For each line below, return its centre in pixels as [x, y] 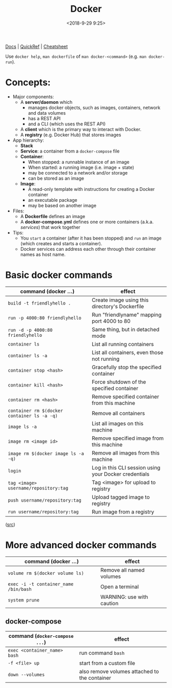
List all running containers [123, 344]
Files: [18, 211]
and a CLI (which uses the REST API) [67, 124]
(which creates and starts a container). [61, 243]
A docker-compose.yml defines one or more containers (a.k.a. [87, 222]
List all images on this [118, 423]
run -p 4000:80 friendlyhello [45, 318]
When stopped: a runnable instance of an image [79, 162]
